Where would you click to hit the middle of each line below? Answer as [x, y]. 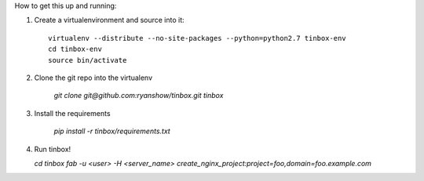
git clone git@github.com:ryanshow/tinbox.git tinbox [139, 96]
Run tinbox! [53, 149]
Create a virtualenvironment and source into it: [109, 20]
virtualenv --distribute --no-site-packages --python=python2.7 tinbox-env [197, 38]
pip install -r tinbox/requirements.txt [112, 131]
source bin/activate [88, 60]
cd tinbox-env [75, 49]
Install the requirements [72, 113]
